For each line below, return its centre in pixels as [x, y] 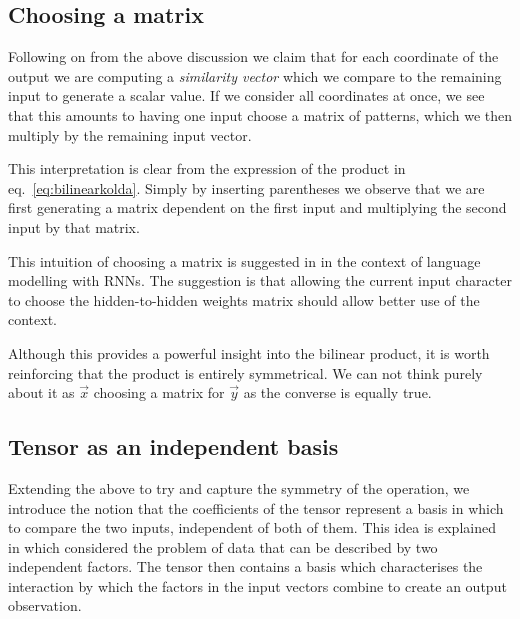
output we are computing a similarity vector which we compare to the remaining [255, 75]
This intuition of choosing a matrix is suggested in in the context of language [244, 260]
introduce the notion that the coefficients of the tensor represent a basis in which [256, 507]
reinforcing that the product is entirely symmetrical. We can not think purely [245, 372]
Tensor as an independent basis [173, 446]
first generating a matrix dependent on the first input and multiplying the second [257, 207]
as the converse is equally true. [337, 392]
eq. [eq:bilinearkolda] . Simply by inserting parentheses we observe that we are [246, 187]
